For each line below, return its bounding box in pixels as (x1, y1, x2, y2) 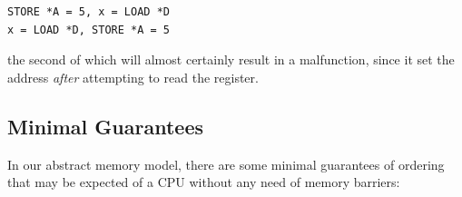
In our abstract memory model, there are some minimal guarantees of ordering (7, 154, 445, 173)
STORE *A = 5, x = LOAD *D (7, 5, 170, 18)
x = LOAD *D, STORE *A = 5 (7, 23, 170, 36)
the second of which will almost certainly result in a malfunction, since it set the (7, 50, 455, 69)
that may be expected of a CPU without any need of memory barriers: (7, 172, 400, 192)
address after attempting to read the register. (7, 67, 259, 86)
